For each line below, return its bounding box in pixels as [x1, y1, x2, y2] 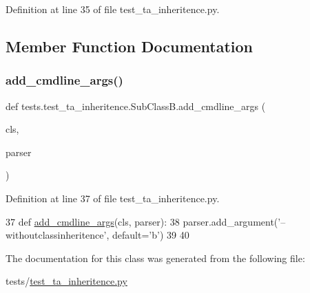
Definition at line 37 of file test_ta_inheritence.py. [6, 191, 220, 205]
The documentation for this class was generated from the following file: [6, 250, 305, 265]
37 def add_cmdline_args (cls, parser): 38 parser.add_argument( [6, 214, 278, 228]
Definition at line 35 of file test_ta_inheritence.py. [6, 2, 220, 16]
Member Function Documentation [6, 35, 254, 56]
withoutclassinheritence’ [6, 228, 107, 242]
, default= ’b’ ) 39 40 [106, 228, 189, 242]
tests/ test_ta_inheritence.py [6, 274, 127, 288]
